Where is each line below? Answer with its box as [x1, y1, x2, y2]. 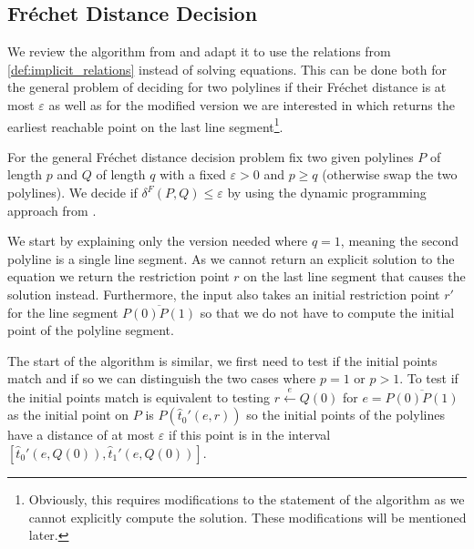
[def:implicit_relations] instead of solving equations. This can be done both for [7, 59, 447, 78]
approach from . [7, 200, 97, 219]
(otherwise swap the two [322, 165, 458, 184]
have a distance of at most [7, 425, 155, 444]
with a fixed [160, 165, 226, 184]
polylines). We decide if [7, 183, 138, 202]
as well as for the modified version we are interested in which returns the [48, 95, 455, 114]
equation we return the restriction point [7, 267, 230, 286]
